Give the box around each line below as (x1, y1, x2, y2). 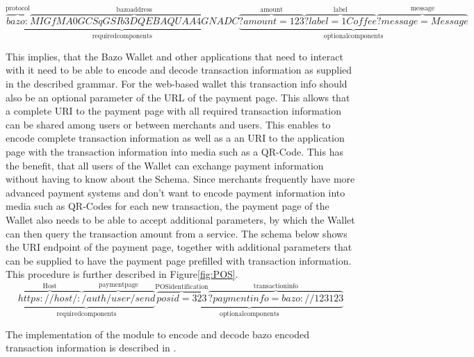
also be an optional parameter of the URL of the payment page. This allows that (6, 90, 350, 104)
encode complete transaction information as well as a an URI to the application (6, 131, 345, 145)
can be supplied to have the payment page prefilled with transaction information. (6, 253, 352, 267)
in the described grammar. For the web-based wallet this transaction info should (6, 76, 348, 91)
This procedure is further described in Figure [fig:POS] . (6, 267, 238, 281)
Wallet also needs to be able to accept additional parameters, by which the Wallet (6, 213, 355, 226)
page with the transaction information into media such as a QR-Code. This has (6, 144, 343, 159)
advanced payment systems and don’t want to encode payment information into (6, 185, 345, 199)
